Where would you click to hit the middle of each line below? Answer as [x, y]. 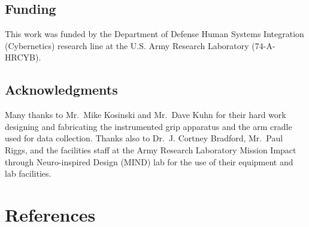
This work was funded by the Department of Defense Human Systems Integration [154, 34]
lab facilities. [28, 173]
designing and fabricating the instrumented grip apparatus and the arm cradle [149, 126]
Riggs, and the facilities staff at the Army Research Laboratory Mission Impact [151, 149]
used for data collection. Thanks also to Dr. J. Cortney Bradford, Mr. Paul [144, 138]
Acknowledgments [61, 90]
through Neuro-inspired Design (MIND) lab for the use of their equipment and [149, 161]
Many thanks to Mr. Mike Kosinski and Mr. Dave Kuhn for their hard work [146, 115]
